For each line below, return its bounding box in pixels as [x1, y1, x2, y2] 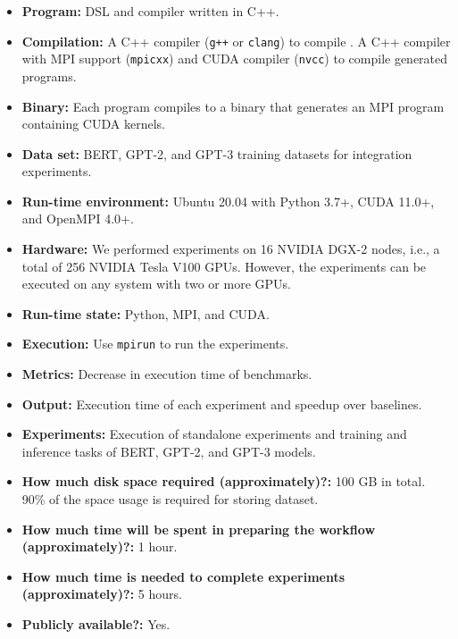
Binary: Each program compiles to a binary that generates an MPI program [21, 97, 445, 115]
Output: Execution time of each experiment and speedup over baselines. [21, 394, 422, 413]
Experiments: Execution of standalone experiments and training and [21, 425, 407, 443]
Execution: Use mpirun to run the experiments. [21, 334, 289, 353]
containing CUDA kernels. [21, 114, 165, 133]
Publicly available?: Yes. [21, 615, 171, 634]
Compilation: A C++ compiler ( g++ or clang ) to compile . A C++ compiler [21, 31, 451, 50]
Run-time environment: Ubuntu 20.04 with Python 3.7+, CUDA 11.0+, [21, 191, 435, 210]
